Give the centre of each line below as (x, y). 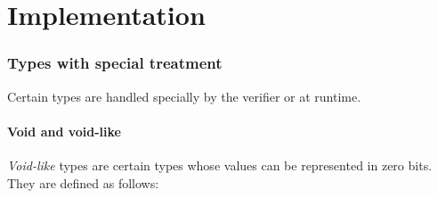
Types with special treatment (115, 63)
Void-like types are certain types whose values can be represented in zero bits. (220, 165)
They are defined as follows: (83, 182)
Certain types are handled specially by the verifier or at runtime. (184, 96)
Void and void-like (64, 131)
